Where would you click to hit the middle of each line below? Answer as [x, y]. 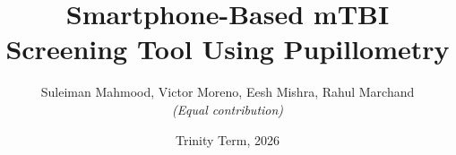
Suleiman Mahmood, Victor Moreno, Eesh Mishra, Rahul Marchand [228, 92]
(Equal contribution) [228, 109]
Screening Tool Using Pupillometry [228, 49]
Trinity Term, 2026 [228, 139]
